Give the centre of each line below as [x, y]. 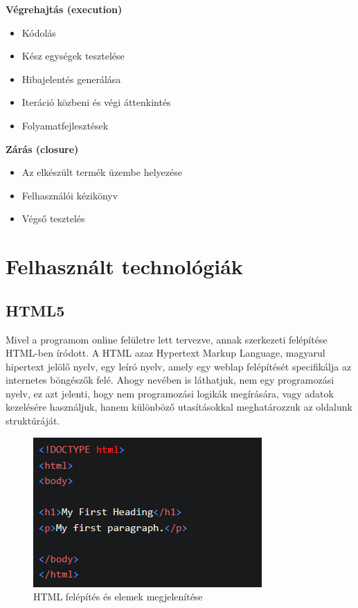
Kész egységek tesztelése [73, 56]
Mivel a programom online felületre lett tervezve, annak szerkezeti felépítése [167, 339]
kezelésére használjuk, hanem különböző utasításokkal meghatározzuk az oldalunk [179, 407]
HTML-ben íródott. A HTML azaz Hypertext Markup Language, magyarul [165, 353]
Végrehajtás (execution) [64, 9]
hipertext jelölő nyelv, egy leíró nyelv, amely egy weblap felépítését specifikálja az [179, 366]
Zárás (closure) [42, 149]
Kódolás [39, 32]
